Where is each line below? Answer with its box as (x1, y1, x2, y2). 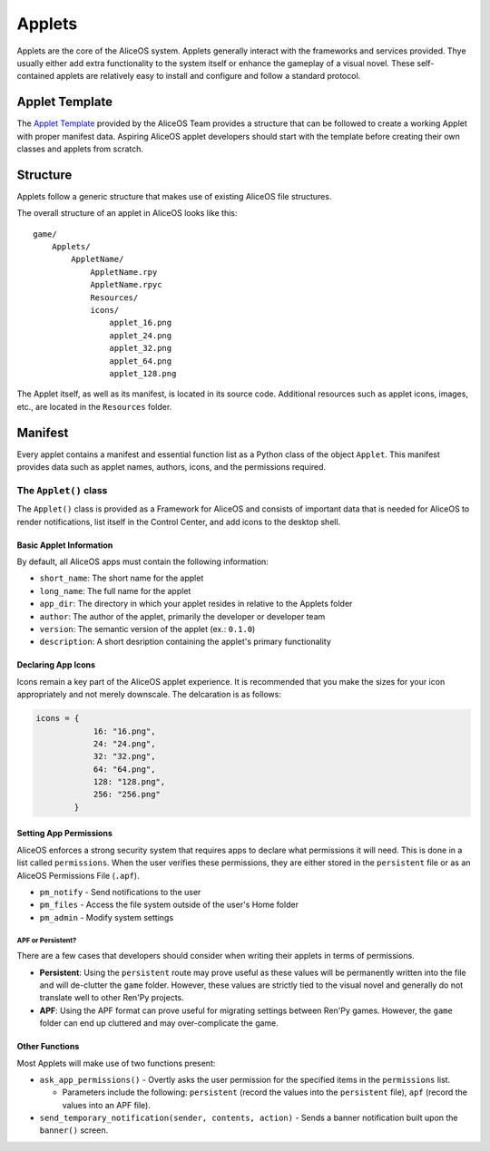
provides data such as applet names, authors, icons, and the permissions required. (16, 462, 327, 473)
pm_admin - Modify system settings (39, 912, 174, 922)
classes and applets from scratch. (16, 143, 144, 154)
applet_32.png (109, 343, 172, 354)
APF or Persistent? (16, 935, 77, 945)
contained (16, 71, 54, 82)
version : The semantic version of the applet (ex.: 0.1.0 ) (39, 623, 256, 634)
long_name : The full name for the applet (39, 585, 191, 596)
